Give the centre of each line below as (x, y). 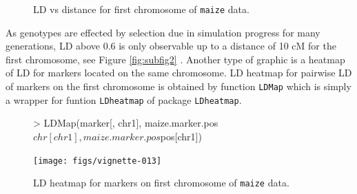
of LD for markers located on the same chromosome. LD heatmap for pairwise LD (179, 73)
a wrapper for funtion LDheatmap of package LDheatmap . (124, 99)
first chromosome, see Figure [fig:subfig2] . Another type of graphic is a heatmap (175, 59)
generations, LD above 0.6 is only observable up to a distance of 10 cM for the (171, 46)
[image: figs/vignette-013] (98, 161)
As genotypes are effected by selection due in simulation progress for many (163, 32)
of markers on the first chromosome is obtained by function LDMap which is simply (178, 86)
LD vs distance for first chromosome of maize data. (141, 9)
